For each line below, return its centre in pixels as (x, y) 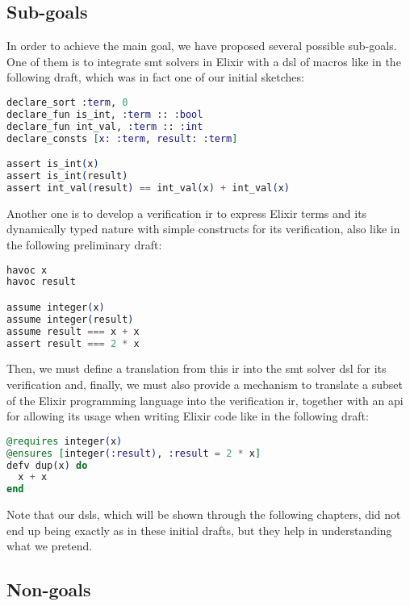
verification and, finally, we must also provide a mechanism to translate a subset (205, 384)
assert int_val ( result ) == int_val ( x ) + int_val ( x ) (148, 188)
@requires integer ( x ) (65, 441)
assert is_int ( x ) (53, 164)
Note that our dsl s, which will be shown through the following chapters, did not (204, 514)
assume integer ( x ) (56, 307)
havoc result (41, 282)
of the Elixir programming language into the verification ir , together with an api (205, 400)
